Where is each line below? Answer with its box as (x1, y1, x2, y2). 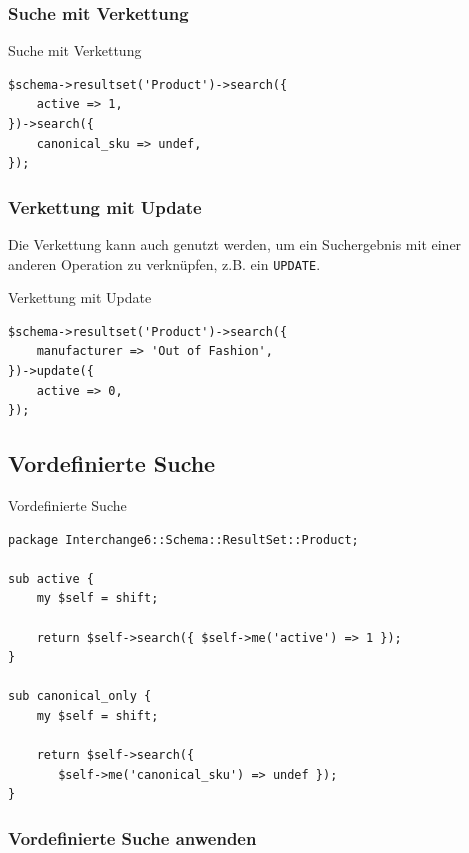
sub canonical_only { (8, 689, 152, 704)
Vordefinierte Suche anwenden (8, 825, 257, 850)
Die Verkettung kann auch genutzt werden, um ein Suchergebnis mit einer (8, 234, 462, 254)
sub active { (8, 571, 94, 586)
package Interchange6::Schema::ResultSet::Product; (8, 532, 359, 547)
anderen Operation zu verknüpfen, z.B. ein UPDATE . (8, 253, 321, 274)
